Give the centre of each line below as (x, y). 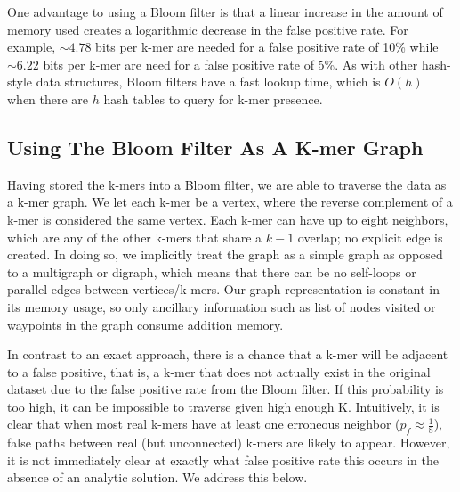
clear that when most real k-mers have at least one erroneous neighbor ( (204, 424)
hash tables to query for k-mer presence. (213, 98)
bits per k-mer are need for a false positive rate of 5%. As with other (230, 64)
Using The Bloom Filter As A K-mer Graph (215, 147)
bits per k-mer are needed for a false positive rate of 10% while (267, 47)
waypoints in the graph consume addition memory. (145, 324)
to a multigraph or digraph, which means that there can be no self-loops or (212, 271)
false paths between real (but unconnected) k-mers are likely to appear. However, (229, 443)
